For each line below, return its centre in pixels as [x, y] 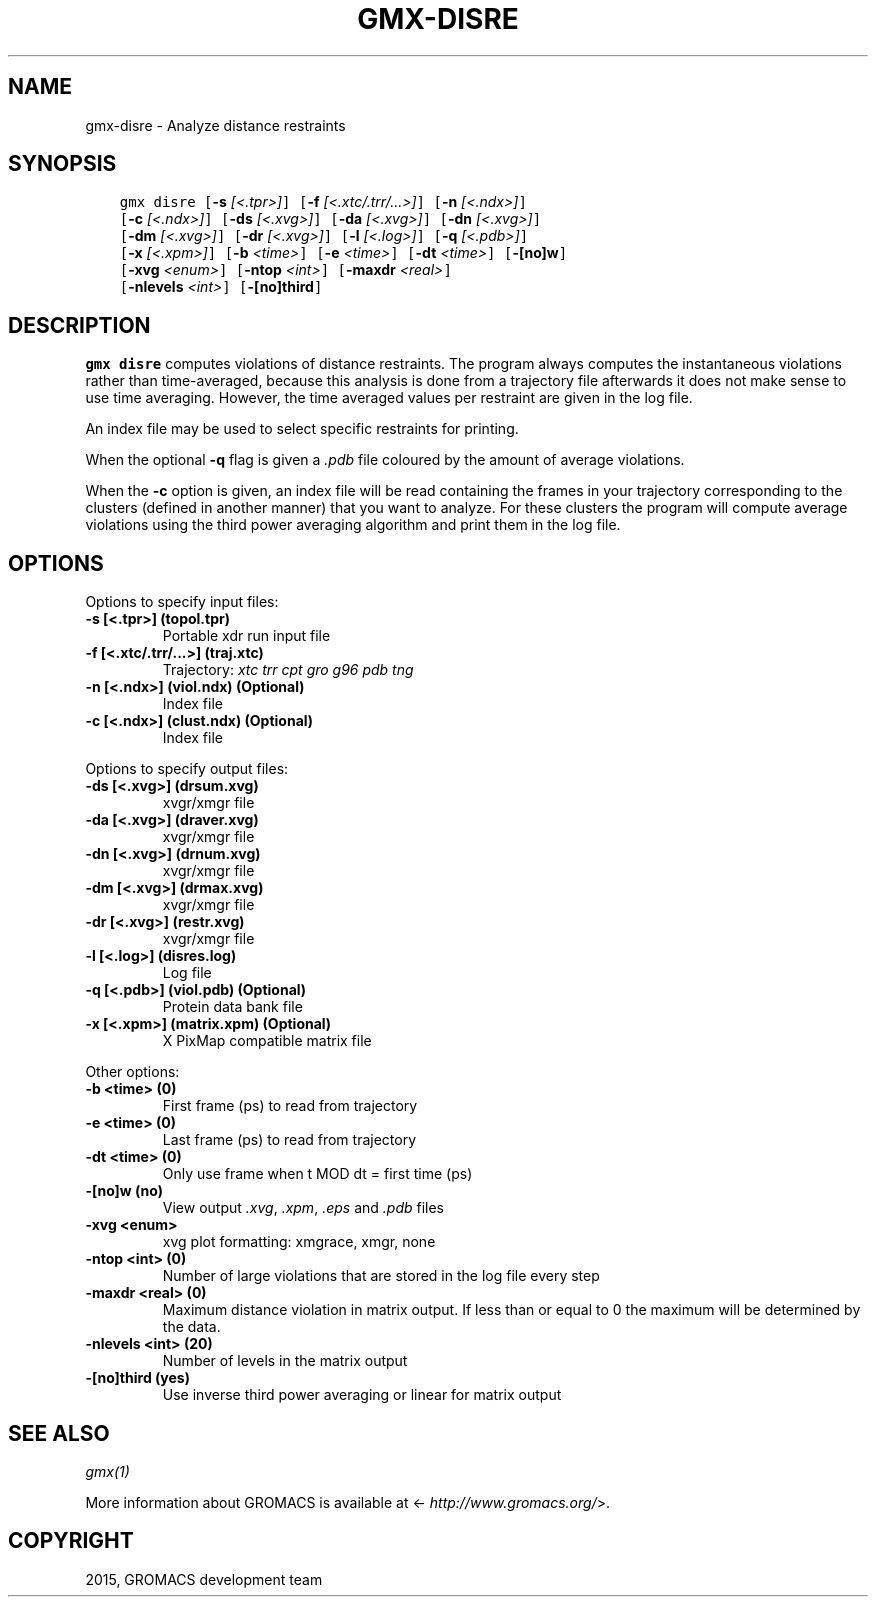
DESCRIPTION [79, 325]
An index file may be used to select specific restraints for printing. [302, 429]
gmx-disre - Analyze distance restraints [215, 125]
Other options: [132, 1072]
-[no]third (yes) [137, 1378]
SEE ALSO [59, 1433]
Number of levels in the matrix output [285, 1361]
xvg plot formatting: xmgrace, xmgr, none [299, 1242]
